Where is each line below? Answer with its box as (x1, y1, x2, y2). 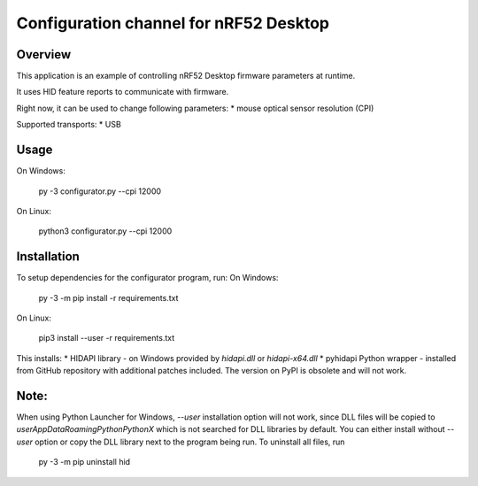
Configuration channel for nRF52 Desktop (16, 13, 329, 33)
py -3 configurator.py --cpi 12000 (38, 186, 162, 197)
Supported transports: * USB (16, 120, 121, 130)
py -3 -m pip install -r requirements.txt (38, 292, 179, 303)
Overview (16, 47, 72, 62)
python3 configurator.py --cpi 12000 (38, 226, 173, 236)
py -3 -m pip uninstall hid (38, 457, 131, 467)
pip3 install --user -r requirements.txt (38, 333, 175, 343)
